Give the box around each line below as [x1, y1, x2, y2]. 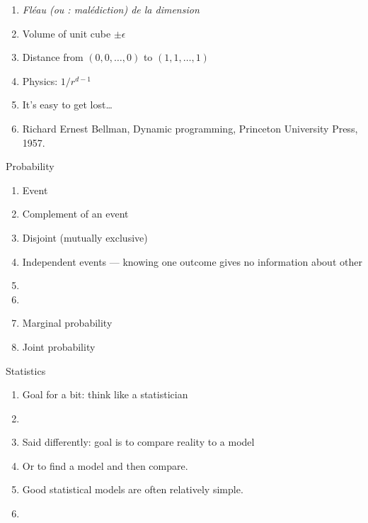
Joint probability [22, 339, 96, 354]
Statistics [6, 363, 46, 378]
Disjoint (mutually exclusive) [22, 230, 148, 244]
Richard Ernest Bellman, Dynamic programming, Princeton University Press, [22, 120, 358, 135]
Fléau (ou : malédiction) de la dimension [22, 2, 200, 16]
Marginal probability [22, 315, 113, 330]
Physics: [22, 73, 58, 88]
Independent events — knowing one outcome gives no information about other [22, 254, 362, 269]
